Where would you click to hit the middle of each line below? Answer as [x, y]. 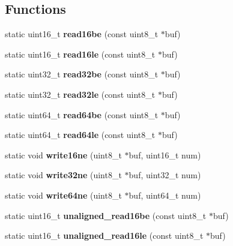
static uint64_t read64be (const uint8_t [82, 114]
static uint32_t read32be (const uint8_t [82, 74]
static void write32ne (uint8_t [63, 175]
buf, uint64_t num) [165, 195]
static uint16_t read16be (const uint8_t [82, 34]
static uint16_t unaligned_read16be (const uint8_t [106, 215]
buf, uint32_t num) [165, 175]
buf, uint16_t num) [165, 154]
